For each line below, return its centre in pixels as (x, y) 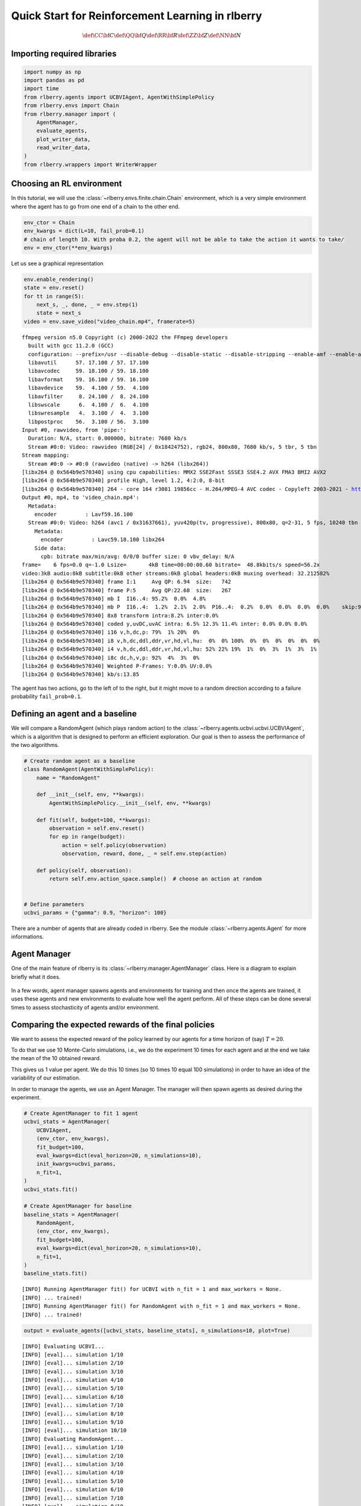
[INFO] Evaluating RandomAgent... (73, 1439)
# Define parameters (54, 904)
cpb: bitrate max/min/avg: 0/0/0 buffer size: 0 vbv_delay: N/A (137, 556)
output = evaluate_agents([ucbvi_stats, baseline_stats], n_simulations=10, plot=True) (157, 1330)
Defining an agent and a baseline (74, 714)
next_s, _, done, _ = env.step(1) (87, 305)
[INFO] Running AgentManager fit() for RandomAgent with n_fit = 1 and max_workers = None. (161, 1306)
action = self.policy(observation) (114, 845)
